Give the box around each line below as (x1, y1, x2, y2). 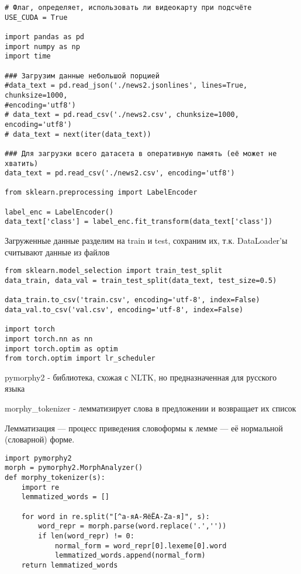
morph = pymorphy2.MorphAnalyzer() (5, 464, 143, 472)
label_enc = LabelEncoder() (5, 208, 114, 216)
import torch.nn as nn (5, 334, 93, 343)
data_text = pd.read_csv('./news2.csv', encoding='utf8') (5, 169, 235, 178)
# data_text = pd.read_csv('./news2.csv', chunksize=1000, (5, 110, 239, 119)
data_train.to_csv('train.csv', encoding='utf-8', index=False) (5, 296, 260, 305)
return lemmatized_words (21, 561, 118, 570)
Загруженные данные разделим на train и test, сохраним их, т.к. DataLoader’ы (5, 234, 288, 247)
